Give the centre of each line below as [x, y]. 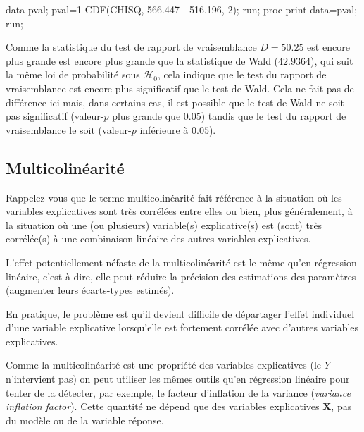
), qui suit [332, 60]
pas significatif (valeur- [55, 116]
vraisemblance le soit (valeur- [69, 129]
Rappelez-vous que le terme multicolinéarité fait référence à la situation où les [174, 197]
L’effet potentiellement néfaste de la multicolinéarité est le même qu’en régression [181, 262]
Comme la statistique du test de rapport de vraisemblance [131, 47]
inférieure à [164, 129]
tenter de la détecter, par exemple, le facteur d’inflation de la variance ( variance [178, 392]
